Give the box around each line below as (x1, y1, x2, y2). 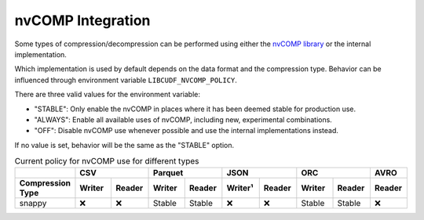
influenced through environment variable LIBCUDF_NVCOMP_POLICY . (14, 75, 237, 85)
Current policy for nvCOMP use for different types (14, 156, 199, 167)
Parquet (153, 168, 184, 179)
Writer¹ (226, 182, 254, 193)
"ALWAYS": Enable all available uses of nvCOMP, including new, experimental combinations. (34, 114, 333, 124)
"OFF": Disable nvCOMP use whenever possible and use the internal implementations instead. (34, 126, 339, 135)
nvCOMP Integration (14, 12, 151, 29)
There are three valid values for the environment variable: (14, 90, 200, 99)
